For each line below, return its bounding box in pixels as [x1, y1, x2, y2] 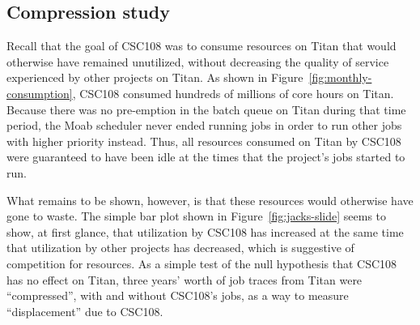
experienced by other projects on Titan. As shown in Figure [6, 69, 303, 86]
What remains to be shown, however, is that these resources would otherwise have [6, 191, 414, 208]
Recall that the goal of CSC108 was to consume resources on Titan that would [6, 37, 397, 54]
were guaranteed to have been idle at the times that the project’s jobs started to [6, 148, 405, 165]
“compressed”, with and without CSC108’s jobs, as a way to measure [6, 287, 349, 304]
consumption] [6, 84, 73, 101]
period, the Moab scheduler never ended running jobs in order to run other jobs [6, 117, 402, 134]
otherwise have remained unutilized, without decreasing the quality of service [6, 53, 389, 70]
